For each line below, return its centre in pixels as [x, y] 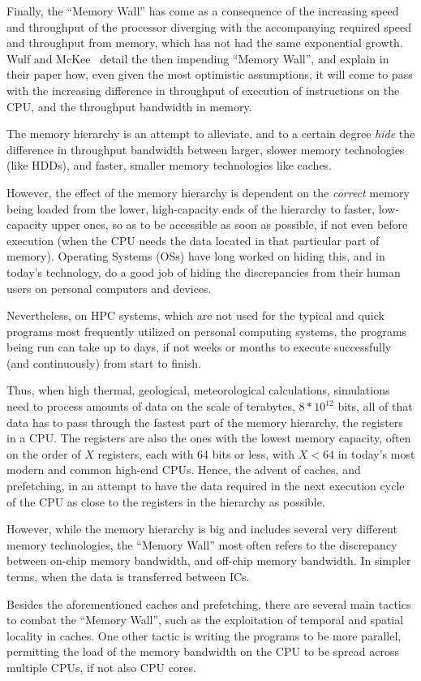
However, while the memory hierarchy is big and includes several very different [202, 529]
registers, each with [146, 453]
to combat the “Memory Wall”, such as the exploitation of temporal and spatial [205, 620]
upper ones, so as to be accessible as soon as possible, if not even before [230, 224]
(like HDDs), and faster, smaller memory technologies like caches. [170, 165]
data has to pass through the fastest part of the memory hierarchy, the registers [205, 422]
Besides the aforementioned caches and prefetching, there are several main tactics [209, 603]
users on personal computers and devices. [109, 288]
